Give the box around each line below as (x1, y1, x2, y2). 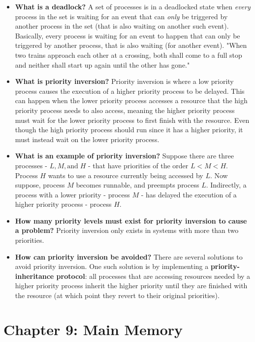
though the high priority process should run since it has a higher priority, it (15, 124, 243, 135)
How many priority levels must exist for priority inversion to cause (15, 215, 247, 226)
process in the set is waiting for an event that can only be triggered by (15, 11, 228, 21)
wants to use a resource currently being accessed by (48, 170, 203, 180)
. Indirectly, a (206, 180, 247, 190)
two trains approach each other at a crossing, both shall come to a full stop (15, 49, 242, 60)
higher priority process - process (15, 199, 112, 209)
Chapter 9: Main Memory (3, 319, 183, 339)
